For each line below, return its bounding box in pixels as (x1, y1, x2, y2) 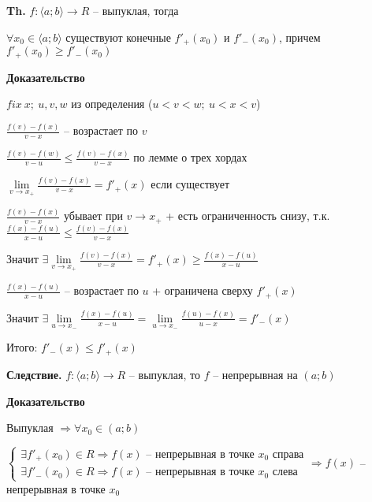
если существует (151, 176, 230, 192)
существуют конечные (65, 28, 171, 45)
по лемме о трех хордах (133, 149, 247, 165)
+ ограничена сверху (152, 282, 253, 299)
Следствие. (6, 366, 62, 382)
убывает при (63, 207, 123, 224)
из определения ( (71, 95, 153, 112)
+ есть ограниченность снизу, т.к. (166, 207, 330, 224)
